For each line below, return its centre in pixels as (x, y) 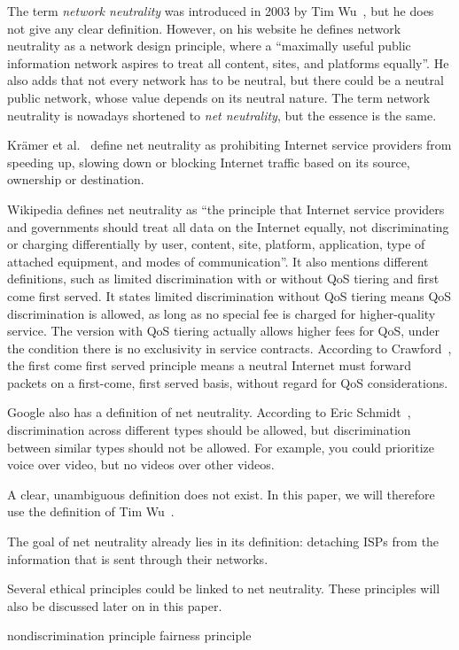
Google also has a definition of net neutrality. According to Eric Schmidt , (209, 412)
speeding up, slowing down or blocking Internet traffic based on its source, (209, 162)
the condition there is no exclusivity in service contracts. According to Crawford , (229, 348)
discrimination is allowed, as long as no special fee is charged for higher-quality (222, 313)
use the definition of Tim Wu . (91, 511)
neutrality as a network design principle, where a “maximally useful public (209, 46)
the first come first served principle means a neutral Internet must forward (210, 365)
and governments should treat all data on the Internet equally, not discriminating (228, 226)
